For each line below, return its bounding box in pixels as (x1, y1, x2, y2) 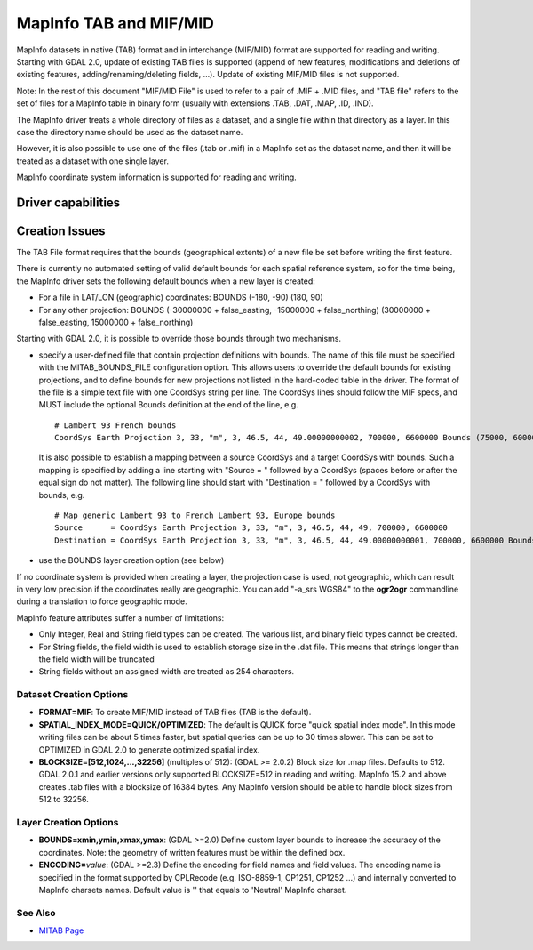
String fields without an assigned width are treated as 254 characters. (38, 666, 295, 677)
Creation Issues (16, 223, 106, 238)
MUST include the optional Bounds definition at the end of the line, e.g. (38, 399, 299, 410)
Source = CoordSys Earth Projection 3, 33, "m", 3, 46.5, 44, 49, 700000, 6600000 (54, 523, 449, 533)
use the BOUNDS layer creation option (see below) (38, 555, 225, 566)
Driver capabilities (16, 195, 121, 210)
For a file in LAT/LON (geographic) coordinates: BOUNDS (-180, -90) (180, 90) (38, 292, 323, 302)
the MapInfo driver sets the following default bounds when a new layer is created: (16, 276, 315, 286)
